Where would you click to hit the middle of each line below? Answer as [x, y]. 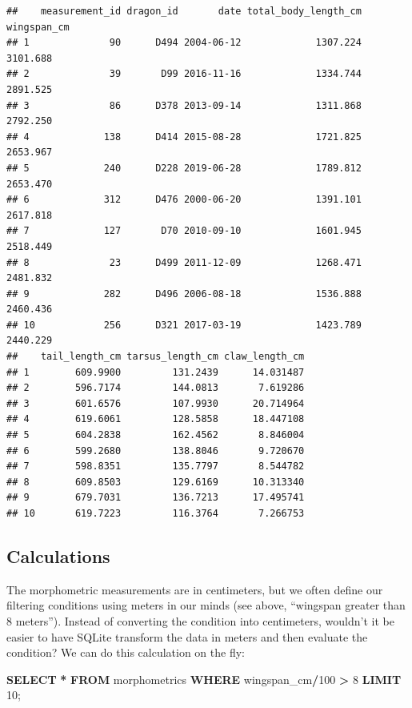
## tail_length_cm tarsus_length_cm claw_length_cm [156, 357]
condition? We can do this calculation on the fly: [126, 652]
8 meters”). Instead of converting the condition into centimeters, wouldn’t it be [200, 620]
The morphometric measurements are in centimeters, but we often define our [195, 589]
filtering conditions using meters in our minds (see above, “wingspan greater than [206, 605]
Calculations [58, 555]
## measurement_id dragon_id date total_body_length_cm [184, 11]
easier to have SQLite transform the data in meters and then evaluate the [187, 636]
